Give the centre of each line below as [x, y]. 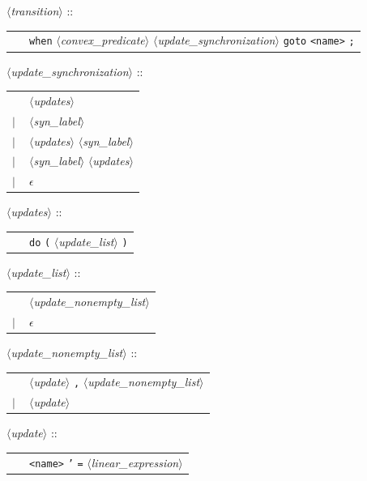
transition [35, 11]
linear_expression [135, 462]
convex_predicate [102, 40]
